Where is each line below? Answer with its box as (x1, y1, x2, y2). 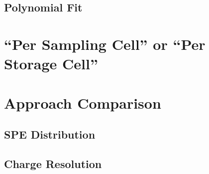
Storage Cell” (4, 53, 98, 74)
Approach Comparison (4, 92, 161, 113)
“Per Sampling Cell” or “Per (4, 33, 206, 54)
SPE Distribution (4, 127, 96, 142)
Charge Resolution (4, 156, 102, 171)
